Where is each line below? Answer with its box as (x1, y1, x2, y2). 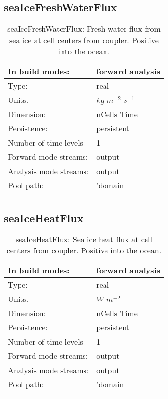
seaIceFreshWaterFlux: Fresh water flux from (7, 23, 161, 35)
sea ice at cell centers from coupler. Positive (9, 34, 159, 46)
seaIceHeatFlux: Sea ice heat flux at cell (16, 233, 152, 245)
